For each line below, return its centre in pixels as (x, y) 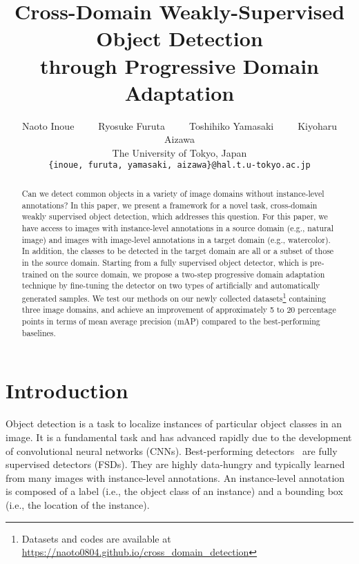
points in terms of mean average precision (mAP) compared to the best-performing (171, 321)
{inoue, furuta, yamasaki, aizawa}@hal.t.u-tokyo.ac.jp (179, 165)
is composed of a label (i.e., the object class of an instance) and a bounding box (174, 491)
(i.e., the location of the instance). (78, 504)
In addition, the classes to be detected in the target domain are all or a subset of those (178, 251)
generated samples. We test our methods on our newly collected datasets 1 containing (174, 297)
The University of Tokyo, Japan (179, 152)
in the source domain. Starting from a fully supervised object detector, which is (165, 262)
